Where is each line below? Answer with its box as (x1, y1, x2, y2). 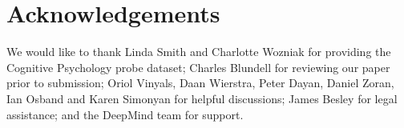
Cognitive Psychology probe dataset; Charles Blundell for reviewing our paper (6, 58, 390, 75)
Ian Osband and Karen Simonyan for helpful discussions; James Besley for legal (6, 90, 398, 106)
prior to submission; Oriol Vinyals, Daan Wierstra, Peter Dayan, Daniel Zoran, (6, 74, 394, 91)
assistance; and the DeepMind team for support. (6, 106, 244, 122)
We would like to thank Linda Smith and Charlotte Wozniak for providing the (6, 43, 391, 60)
